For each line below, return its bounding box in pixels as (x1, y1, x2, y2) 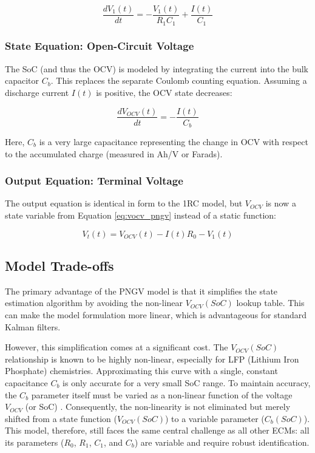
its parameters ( (5, 435, 64, 448)
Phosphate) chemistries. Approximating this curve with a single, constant (5, 364, 278, 377)
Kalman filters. (5, 320, 61, 333)
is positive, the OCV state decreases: (96, 86, 232, 98)
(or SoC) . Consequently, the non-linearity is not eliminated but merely (25, 400, 291, 413)
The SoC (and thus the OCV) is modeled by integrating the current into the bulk (5, 62, 309, 75)
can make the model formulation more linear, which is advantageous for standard (5, 308, 307, 321)
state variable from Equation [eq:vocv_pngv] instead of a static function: (5, 209, 277, 222)
